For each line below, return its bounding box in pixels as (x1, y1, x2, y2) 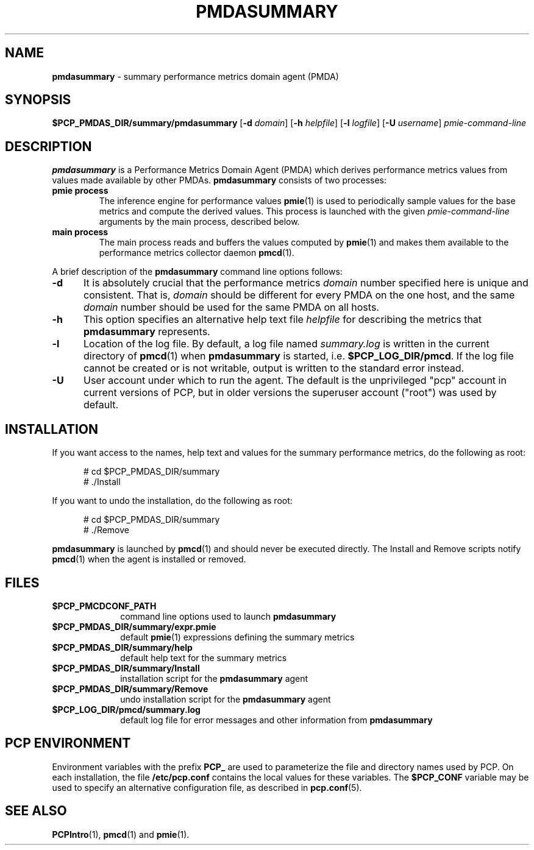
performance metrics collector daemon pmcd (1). (99, 247, 294, 258)
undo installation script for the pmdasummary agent (120, 693, 331, 704)
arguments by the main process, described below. (99, 216, 300, 227)
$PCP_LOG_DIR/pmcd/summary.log (52, 704, 201, 715)
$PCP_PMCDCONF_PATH (52, 600, 157, 611)
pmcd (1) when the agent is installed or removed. (52, 554, 246, 565)
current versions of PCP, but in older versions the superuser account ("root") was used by (83, 386, 497, 399)
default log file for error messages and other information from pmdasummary (120, 714, 433, 725)
